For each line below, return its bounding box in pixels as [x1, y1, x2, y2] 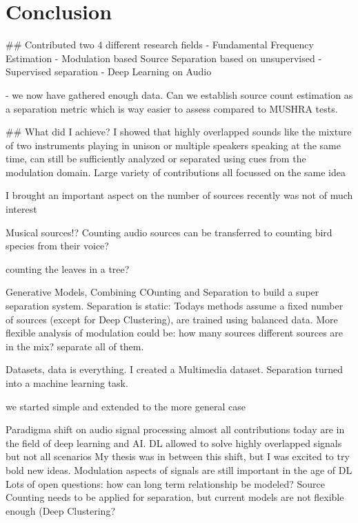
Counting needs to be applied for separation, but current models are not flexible [6, 490, 344, 504]
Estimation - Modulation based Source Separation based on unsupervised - [6, 50, 322, 65]
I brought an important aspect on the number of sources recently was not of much [6, 188, 353, 202]
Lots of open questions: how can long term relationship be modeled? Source [6, 476, 326, 491]
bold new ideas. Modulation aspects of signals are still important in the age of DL [6, 462, 352, 477]
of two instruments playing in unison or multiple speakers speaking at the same [6, 137, 341, 152]
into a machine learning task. [6, 376, 128, 390]
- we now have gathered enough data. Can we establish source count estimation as [6, 87, 353, 102]
